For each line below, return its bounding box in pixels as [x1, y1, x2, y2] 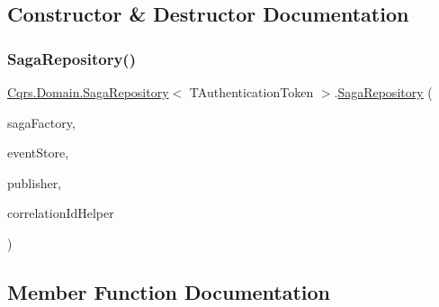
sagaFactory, [7, 113, 76, 131]
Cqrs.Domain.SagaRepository [7, 83, 169, 101]
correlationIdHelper [7, 203, 114, 222]
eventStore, [7, 143, 69, 162]
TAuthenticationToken [189, 83, 314, 101]
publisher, [7, 173, 62, 192]
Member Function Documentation [7, 277, 331, 305]
